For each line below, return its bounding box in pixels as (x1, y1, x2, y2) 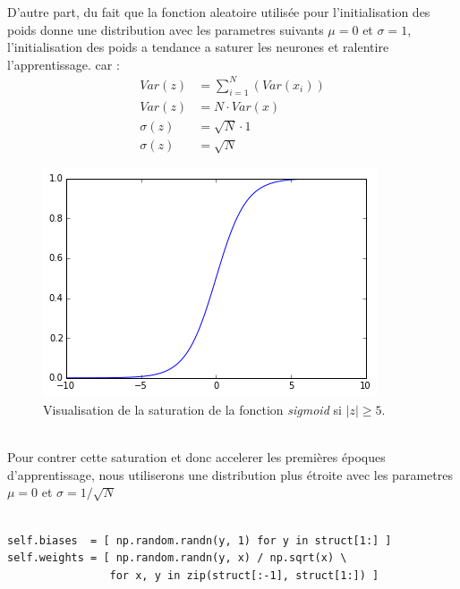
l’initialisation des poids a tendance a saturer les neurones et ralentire (7, 38, 389, 56)
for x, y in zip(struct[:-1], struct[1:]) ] (109, 568, 379, 582)
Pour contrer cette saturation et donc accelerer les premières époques (7, 448, 386, 467)
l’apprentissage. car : (7, 55, 120, 73)
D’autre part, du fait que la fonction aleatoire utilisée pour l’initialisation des (7, 3, 430, 21)
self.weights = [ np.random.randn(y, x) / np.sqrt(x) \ (7, 551, 347, 565)
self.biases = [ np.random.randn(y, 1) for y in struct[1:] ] (7, 534, 392, 547)
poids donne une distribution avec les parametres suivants (7, 20, 324, 38)
